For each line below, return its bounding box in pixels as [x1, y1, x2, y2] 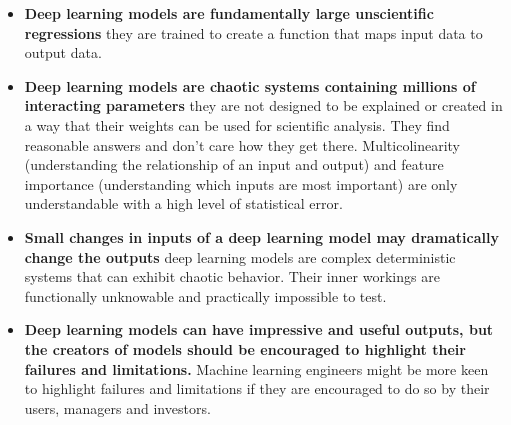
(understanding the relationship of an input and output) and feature [24, 154, 444, 175]
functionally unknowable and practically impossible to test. [24, 285, 387, 306]
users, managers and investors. [24, 397, 211, 418]
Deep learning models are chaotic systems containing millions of [24, 75, 476, 96]
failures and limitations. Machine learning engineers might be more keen [24, 358, 489, 379]
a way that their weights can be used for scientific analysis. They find [24, 114, 450, 135]
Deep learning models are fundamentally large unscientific [24, 3, 434, 23]
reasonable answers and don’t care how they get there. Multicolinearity [24, 134, 460, 155]
